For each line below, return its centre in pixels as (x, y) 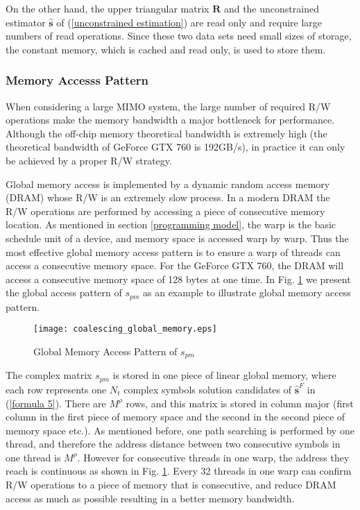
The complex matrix (49, 375)
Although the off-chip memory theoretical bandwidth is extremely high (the (166, 133)
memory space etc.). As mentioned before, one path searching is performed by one (180, 430)
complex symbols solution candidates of (208, 389)
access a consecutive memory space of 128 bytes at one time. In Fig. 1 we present (178, 279)
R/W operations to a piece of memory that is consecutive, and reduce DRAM (171, 485)
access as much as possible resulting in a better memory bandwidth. (150, 498)
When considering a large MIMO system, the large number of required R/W (168, 106)
